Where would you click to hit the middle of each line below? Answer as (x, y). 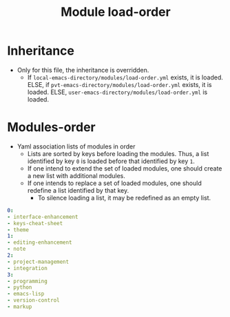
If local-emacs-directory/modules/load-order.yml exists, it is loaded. (125, 77)
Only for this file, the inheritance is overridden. (83, 70)
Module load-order (116, 12)
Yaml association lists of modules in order (76, 146)
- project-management (38, 262)
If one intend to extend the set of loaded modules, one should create (125, 168)
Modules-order (52, 127)
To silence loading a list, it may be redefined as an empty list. (124, 198)
